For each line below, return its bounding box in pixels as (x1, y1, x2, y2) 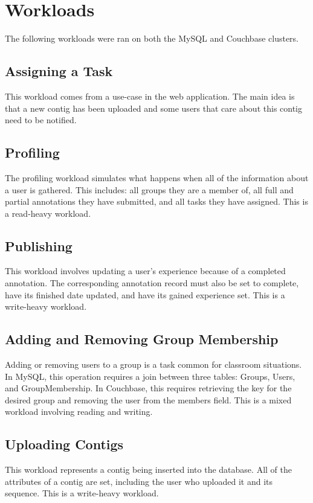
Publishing (5, 236, 73, 255)
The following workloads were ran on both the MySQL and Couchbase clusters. (5, 32, 298, 45)
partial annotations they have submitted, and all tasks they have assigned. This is (5, 195, 308, 208)
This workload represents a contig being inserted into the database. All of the (5, 463, 292, 476)
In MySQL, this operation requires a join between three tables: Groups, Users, (5, 370, 295, 382)
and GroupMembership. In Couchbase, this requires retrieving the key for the (5, 382, 292, 394)
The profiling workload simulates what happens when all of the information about (5, 171, 309, 184)
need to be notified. (5, 114, 77, 126)
